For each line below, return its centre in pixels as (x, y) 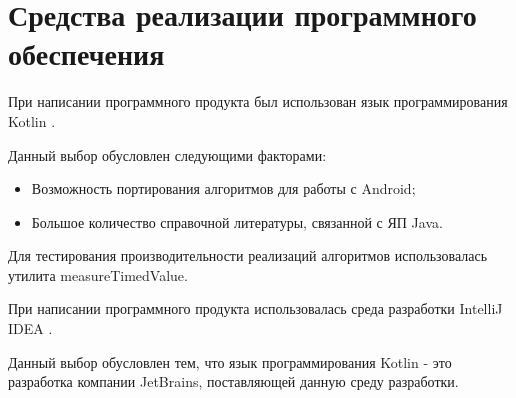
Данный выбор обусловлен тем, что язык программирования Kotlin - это (230, 361)
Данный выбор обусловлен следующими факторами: (167, 154)
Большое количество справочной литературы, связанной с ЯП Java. (237, 221)
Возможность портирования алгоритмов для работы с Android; (223, 188)
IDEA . (30, 328)
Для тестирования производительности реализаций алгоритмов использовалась (248, 255)
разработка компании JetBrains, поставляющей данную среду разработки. (233, 381)
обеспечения (86, 53)
